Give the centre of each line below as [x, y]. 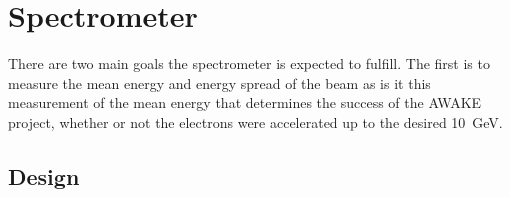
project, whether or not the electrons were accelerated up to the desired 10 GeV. [255, 121]
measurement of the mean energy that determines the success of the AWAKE [245, 102]
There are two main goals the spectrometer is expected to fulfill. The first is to [249, 63]
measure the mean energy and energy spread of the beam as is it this [219, 82]
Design [44, 175]
